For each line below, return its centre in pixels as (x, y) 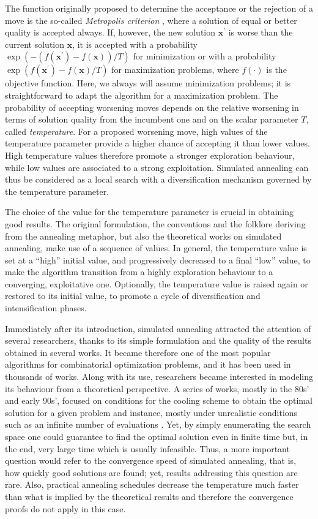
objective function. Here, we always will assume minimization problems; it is (148, 83)
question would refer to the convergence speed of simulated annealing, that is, (151, 460)
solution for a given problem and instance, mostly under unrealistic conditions (151, 412)
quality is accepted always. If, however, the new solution (110, 32)
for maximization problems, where (175, 70)
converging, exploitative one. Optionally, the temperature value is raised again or (157, 283)
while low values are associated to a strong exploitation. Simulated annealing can (157, 167)
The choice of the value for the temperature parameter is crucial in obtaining (150, 212)
